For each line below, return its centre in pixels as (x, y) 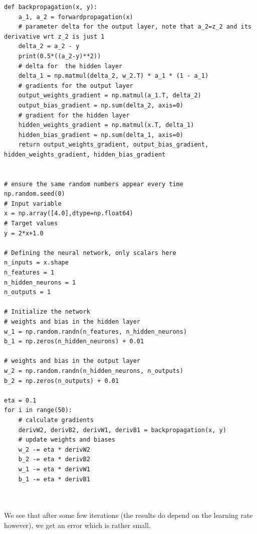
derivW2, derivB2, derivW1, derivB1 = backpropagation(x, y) (122, 430)
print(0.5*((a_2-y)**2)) (60, 56)
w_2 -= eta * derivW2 (54, 449)
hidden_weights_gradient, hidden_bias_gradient (85, 154)
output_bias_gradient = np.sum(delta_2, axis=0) (101, 105)
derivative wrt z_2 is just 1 (54, 36)
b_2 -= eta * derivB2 (54, 459)
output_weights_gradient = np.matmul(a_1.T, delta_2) (110, 96)
